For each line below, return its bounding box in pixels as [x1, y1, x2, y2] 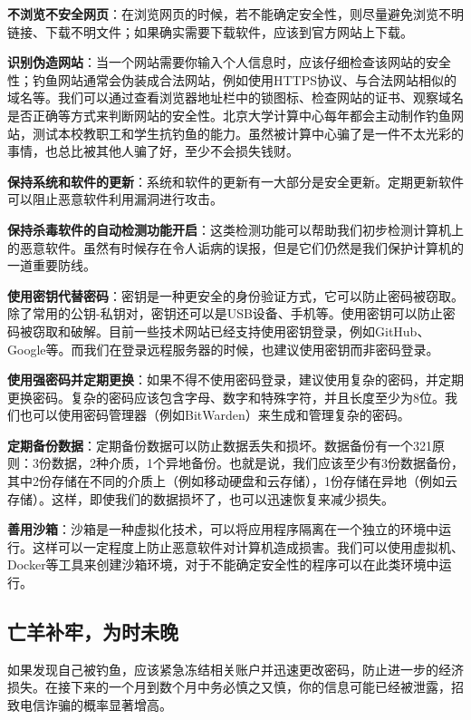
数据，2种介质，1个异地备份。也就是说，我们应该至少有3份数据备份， [51, 453, 464, 472]
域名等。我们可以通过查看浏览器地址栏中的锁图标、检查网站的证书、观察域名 [7, 88, 464, 107]
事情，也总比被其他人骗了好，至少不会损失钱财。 [7, 141, 299, 161]
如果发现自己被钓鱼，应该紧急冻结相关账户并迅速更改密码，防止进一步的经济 [7, 659, 464, 678]
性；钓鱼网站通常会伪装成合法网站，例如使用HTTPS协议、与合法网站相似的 [7, 70, 457, 89]
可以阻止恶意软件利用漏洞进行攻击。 [7, 190, 223, 209]
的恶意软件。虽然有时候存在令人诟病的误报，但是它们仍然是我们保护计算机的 [7, 238, 464, 257]
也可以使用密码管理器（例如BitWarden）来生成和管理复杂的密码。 [19, 405, 410, 424]
